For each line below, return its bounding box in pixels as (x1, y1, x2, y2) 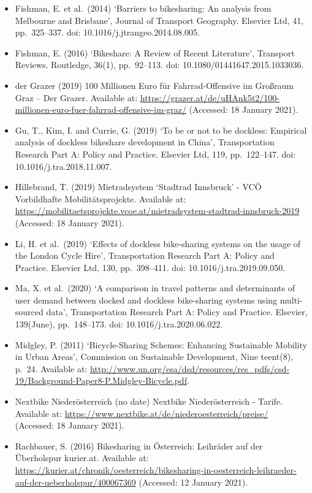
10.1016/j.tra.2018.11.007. (15, 159, 112, 172)
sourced (15, 305, 44, 318)
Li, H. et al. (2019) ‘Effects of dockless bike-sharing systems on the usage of (15, 237, 301, 250)
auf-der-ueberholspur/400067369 (15, 475, 136, 488)
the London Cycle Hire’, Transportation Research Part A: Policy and (15, 249, 275, 262)
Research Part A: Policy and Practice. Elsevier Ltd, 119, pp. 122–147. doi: (15, 147, 296, 160)
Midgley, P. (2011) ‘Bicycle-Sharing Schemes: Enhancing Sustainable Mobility (15, 338, 307, 351)
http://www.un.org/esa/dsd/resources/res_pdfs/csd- (89, 362, 289, 375)
